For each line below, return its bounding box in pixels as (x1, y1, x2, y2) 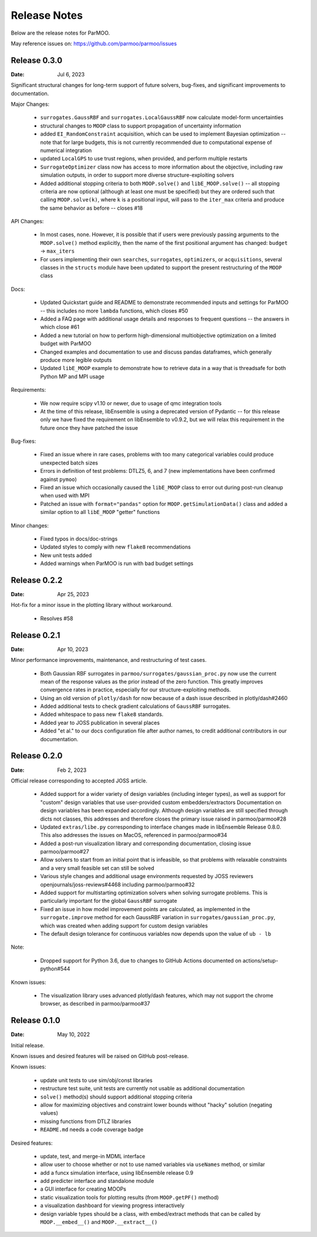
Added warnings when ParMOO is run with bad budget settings (40, 560, 194, 567)
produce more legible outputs (40, 356, 112, 364)
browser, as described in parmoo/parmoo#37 (40, 1000, 150, 1007)
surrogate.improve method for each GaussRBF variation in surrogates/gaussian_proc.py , (40, 914, 276, 921)
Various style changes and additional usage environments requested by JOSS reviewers (40, 873, 254, 880)
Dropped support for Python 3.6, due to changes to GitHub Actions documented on (40, 957, 242, 964)
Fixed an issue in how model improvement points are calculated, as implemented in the (40, 905, 251, 913)
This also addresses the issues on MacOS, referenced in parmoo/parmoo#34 (40, 832, 227, 839)
